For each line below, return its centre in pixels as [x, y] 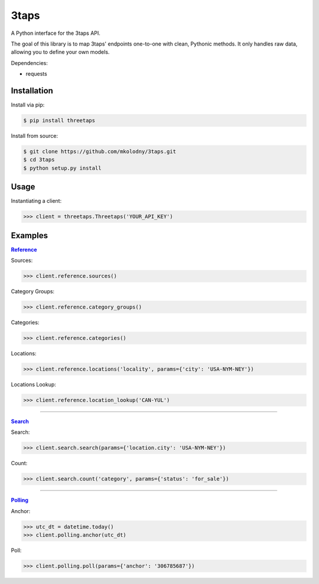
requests [36, 74]
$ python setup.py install [62, 168]
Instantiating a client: [36, 201]
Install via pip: [28, 105]
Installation [32, 91]
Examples [30, 236]
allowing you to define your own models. [60, 52]
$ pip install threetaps [59, 120]
